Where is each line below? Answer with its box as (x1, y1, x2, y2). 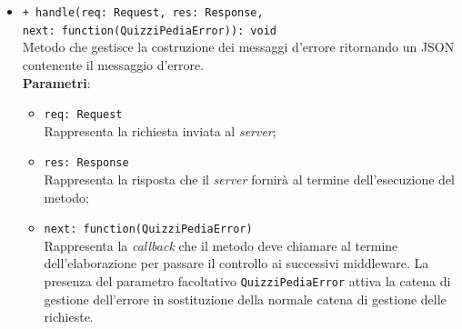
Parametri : (22, 73, 91, 92)
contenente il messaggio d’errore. (22, 55, 205, 74)
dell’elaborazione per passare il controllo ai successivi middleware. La (44, 254, 429, 273)
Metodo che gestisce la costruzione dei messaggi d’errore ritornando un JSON (22, 37, 455, 56)
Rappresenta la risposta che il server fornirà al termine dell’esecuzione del (44, 170, 455, 188)
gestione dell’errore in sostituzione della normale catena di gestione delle (44, 289, 447, 308)
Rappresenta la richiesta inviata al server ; (44, 121, 276, 140)
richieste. (44, 307, 94, 326)
